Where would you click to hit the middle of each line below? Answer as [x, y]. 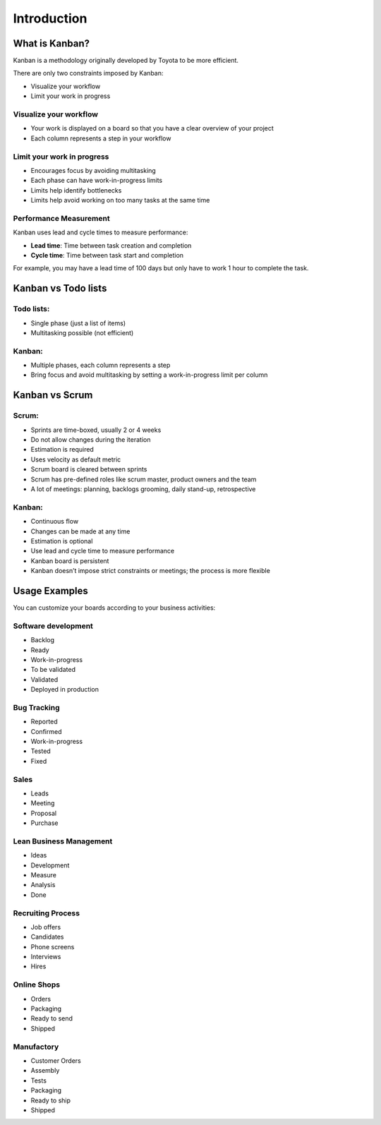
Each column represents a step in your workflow [101, 138]
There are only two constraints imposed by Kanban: [88, 73]
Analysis [43, 885]
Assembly [45, 1071]
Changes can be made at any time [80, 531]
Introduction [50, 18]
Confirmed [46, 731]
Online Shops [36, 985]
